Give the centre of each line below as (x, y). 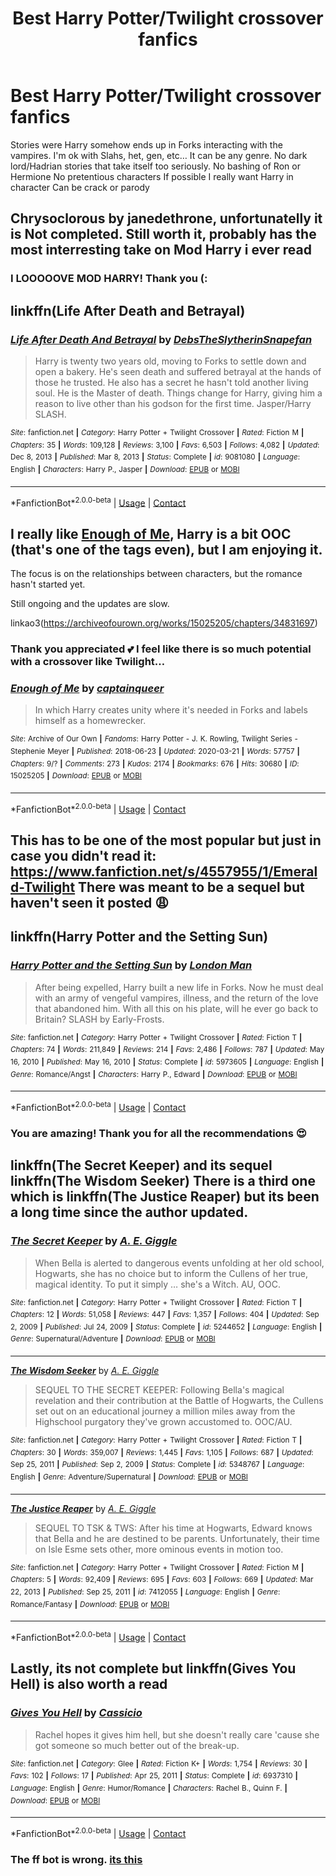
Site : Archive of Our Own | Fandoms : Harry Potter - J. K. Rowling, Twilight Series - (154, 739)
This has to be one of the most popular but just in (166, 840)
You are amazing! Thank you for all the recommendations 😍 (158, 1133)
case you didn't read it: (83, 855)
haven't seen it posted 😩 (90, 902)
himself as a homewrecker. (90, 721)
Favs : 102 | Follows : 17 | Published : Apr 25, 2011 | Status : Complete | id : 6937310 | (154, 1776)
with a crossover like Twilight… (88, 661)
